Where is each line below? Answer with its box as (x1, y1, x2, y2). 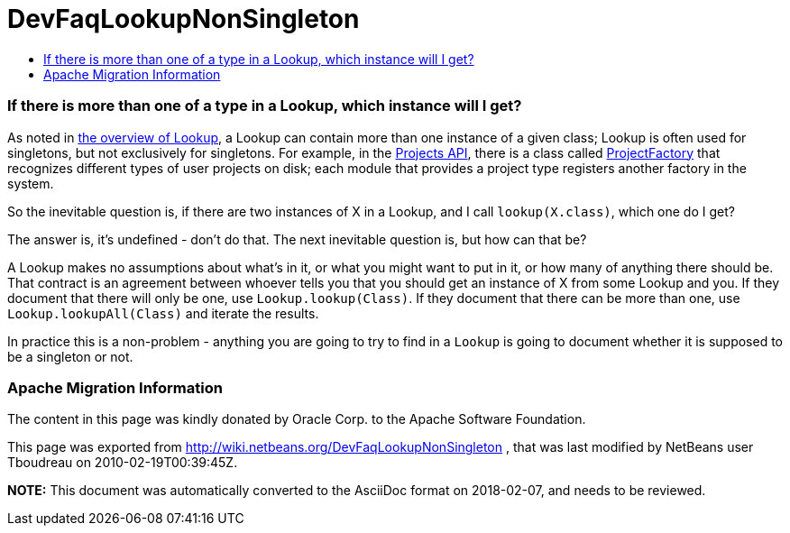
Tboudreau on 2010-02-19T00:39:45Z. (7, 455, 238, 471)
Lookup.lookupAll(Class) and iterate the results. (7, 305, 319, 321)
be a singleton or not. (7, 348, 133, 364)
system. (7, 175, 54, 191)
